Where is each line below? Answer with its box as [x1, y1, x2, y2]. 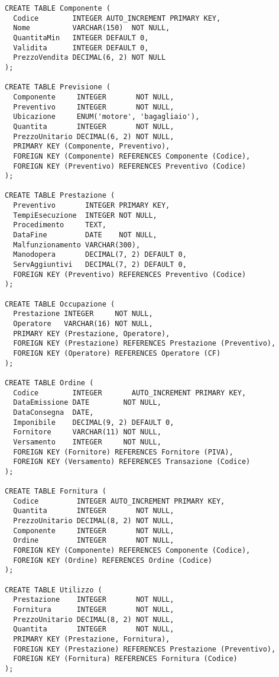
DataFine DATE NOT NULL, [13, 231, 157, 240]
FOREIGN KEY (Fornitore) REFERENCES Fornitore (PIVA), [13, 447, 233, 456]
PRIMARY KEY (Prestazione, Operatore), [13, 329, 170, 338]
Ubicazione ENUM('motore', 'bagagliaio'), [13, 112, 200, 121]
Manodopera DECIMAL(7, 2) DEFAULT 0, [13, 250, 187, 259]
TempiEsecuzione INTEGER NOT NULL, [13, 211, 157, 220]
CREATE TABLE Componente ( [5, 4, 111, 12]
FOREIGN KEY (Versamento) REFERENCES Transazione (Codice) [13, 457, 251, 466]
